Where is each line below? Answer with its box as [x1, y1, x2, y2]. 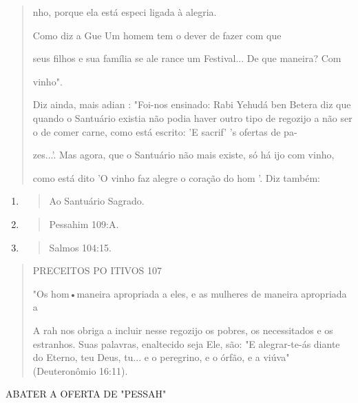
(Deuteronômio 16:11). [32, 363, 128, 378]
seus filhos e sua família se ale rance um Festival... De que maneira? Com [32, 51, 341, 65]
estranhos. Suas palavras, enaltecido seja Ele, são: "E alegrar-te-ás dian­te [32, 336, 340, 351]
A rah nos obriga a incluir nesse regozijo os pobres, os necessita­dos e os [32, 322, 333, 337]
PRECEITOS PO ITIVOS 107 [32, 263, 162, 278]
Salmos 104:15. [49, 240, 112, 254]
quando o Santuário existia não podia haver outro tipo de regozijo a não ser [32, 110, 352, 125]
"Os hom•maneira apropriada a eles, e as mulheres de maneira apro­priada [32, 286, 347, 300]
